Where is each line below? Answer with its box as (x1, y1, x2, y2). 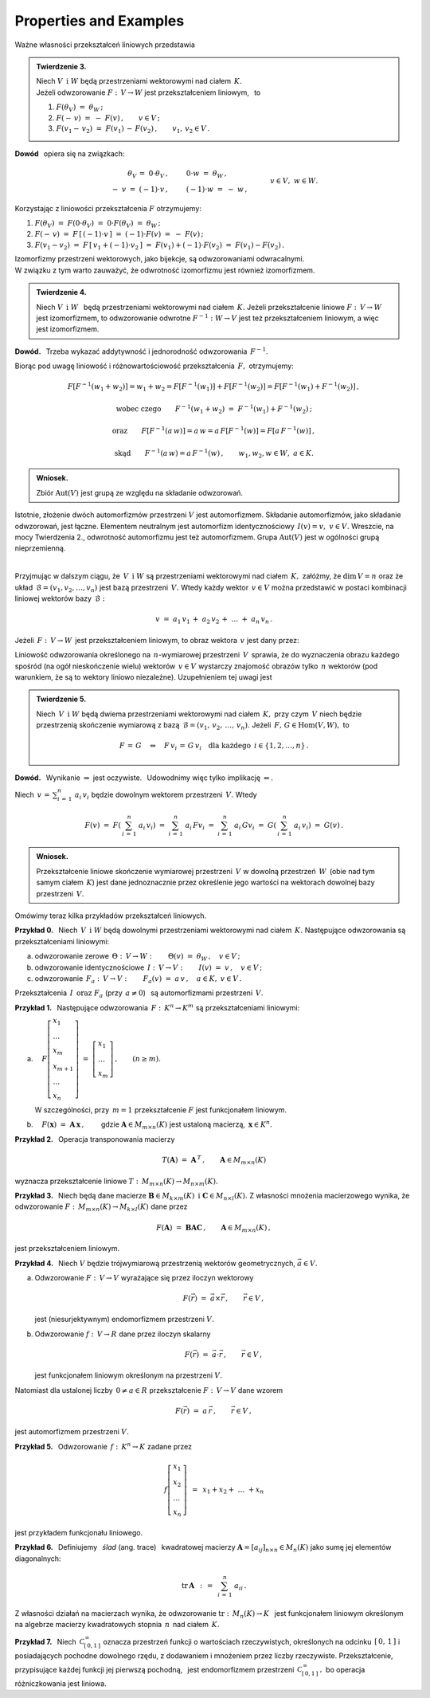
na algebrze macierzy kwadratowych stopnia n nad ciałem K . (14, 1620, 221, 1629)
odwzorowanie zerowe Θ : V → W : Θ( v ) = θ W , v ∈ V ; (34, 951, 240, 963)
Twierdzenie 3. (36, 61, 87, 71)
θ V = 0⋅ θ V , (127, 169, 169, 180)
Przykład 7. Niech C (14, 1637, 84, 1646)
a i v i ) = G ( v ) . (293, 821, 344, 832)
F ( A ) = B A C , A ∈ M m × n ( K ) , (155, 1223, 271, 1234)
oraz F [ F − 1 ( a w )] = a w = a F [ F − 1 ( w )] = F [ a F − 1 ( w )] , (111, 425, 315, 436)
